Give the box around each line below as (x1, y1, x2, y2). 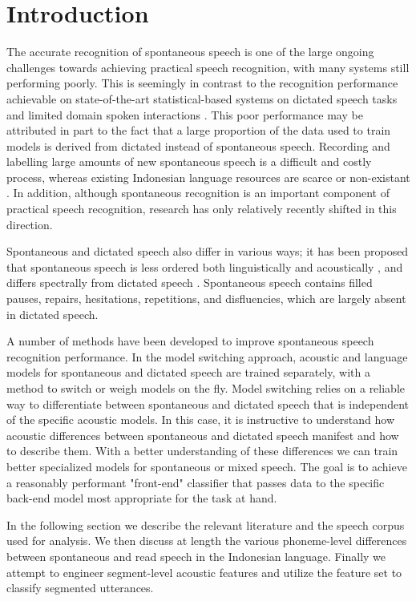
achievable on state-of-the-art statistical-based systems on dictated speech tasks (6, 90, 398, 107)
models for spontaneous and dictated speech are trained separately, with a (6, 364, 370, 381)
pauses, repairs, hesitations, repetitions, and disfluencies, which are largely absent (6, 290, 406, 307)
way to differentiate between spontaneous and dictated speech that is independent (6, 395, 409, 412)
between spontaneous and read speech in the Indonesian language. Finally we (6, 547, 386, 564)
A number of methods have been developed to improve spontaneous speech (6, 333, 374, 349)
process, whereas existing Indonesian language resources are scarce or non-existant (6, 168, 410, 185)
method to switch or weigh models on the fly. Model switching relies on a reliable (6, 380, 406, 396)
